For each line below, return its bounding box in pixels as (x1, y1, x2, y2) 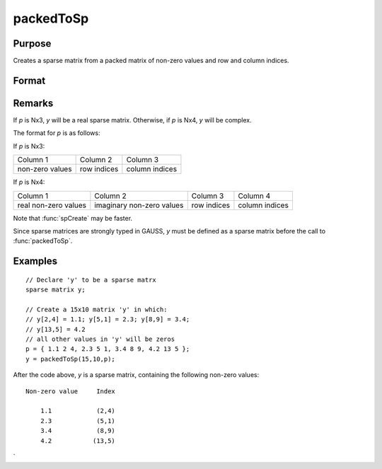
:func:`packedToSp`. (13, 237, 73, 245)
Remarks (13, 97, 54, 109)
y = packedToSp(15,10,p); (25, 354, 116, 363)
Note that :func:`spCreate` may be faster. (13, 214, 133, 222)
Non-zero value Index (25, 387, 116, 395)
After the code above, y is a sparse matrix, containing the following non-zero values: (13, 371, 260, 379)
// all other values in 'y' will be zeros (25, 335, 175, 343)
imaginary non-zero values (94, 200, 184, 210)
